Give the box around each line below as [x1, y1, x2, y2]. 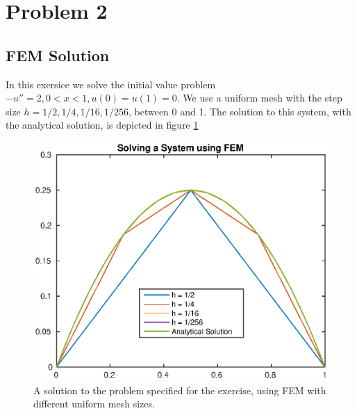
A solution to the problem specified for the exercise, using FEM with [33, 382, 326, 397]
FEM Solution [6, 44, 110, 65]
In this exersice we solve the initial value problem [6, 76, 216, 91]
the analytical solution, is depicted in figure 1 [6, 118, 199, 132]
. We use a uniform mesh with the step [176, 90, 342, 105]
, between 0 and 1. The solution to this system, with [128, 104, 351, 118]
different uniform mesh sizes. [33, 396, 155, 411]
